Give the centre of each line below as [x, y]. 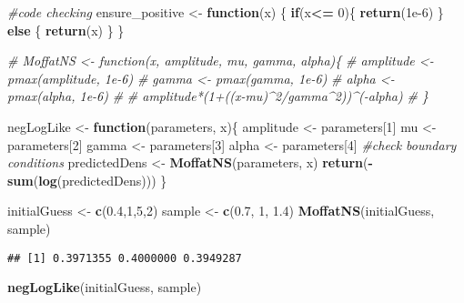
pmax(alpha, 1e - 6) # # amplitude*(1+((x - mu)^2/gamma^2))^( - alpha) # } [218, 96]
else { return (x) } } [66, 30]
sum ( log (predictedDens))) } [87, 180]
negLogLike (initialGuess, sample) [105, 287]
